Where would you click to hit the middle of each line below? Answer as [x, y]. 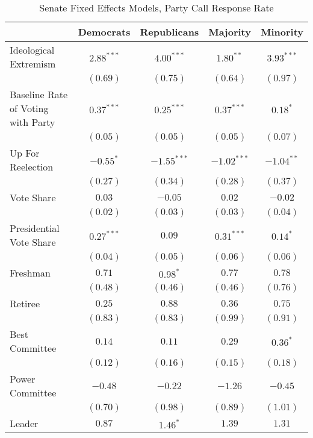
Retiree [25, 303]
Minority [282, 32]
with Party [33, 122]
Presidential [35, 228]
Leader [24, 423]
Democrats [104, 32]
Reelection [32, 167]
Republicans [169, 32]
